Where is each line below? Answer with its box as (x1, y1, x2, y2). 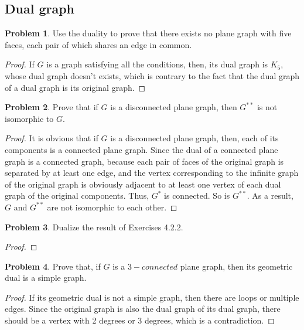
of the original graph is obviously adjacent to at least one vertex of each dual (5, 178, 281, 190)
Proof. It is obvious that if (5, 132, 98, 144)
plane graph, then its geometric (180, 260, 293, 272)
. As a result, (247, 189, 293, 202)
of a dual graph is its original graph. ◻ (5, 81, 146, 93)
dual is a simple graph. (5, 271, 87, 284)
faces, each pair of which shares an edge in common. (5, 38, 192, 50)
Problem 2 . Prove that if (5, 101, 98, 113)
